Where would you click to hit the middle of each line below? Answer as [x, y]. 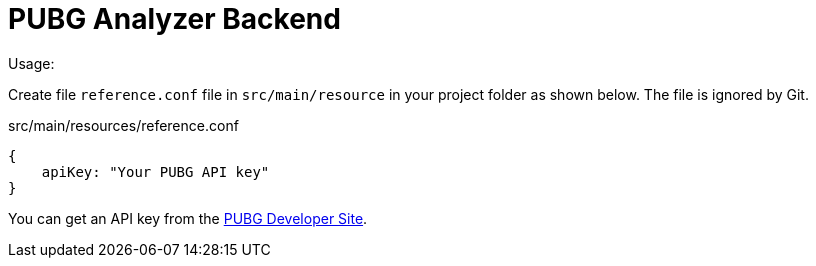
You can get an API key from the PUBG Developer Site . [188, 218]
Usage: [31, 63]
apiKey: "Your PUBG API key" [155, 171]
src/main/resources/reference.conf [123, 125]
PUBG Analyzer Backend [174, 19]
